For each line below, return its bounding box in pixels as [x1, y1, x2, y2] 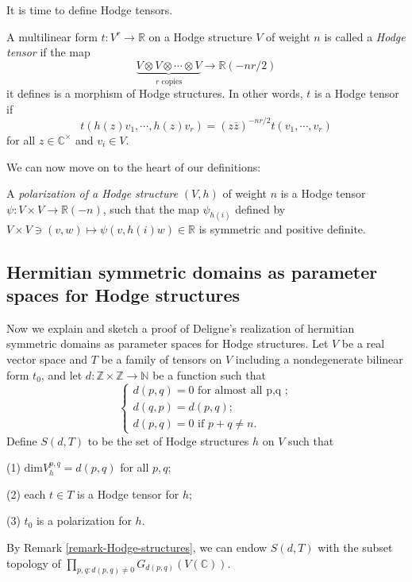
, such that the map [102, 200, 199, 217]
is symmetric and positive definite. [198, 220, 366, 237]
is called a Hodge [324, 28, 406, 44]
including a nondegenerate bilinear [235, 350, 403, 367]
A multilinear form [6, 28, 98, 44]
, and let [40, 366, 83, 383]
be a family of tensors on [101, 350, 222, 367]
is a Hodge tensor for [77, 485, 179, 502]
